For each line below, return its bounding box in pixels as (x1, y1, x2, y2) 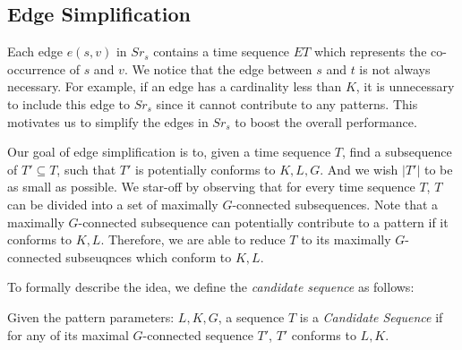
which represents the (313, 42, 427, 61)
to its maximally (301, 230, 391, 249)
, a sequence (218, 307, 285, 326)
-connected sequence (142, 325, 253, 344)
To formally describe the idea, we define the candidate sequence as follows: (7, 277, 415, 296)
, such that (56, 159, 116, 178)
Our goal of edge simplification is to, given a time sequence (7, 142, 331, 161)
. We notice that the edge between (124, 59, 312, 78)
